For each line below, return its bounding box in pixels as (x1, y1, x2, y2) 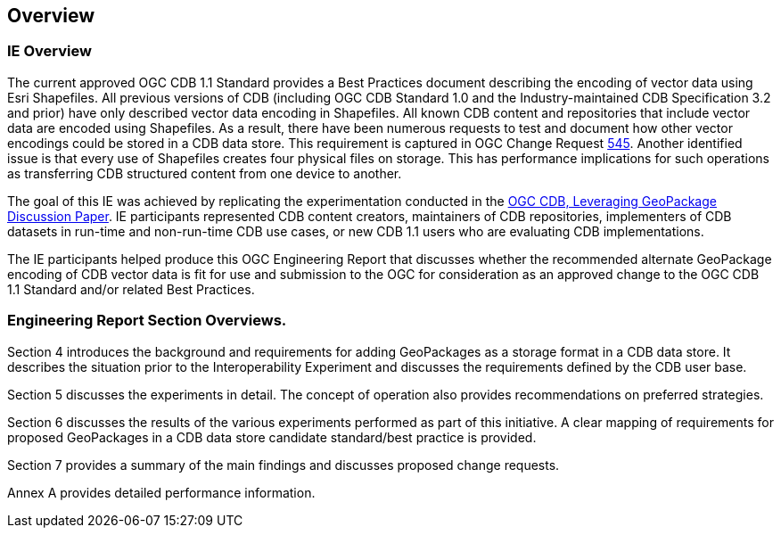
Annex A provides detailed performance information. (7, 484, 316, 500)
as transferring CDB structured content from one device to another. (7, 165, 402, 181)
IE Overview (7, 42, 92, 61)
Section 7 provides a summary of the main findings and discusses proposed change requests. (7, 457, 560, 473)
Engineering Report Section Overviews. (7, 311, 287, 330)
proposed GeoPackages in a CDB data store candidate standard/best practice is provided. (7, 429, 537, 445)
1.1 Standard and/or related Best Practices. (7, 281, 255, 297)
